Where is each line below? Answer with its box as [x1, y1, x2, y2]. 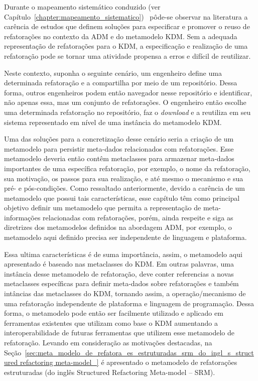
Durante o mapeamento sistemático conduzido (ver [4, 2, 161, 12]
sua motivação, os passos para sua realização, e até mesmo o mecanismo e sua [4, 173, 243, 183]
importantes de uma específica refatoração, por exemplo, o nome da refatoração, [4, 163, 250, 173]
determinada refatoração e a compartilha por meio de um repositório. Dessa [4, 77, 237, 88]
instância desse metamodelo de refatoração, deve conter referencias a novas [4, 268, 234, 279]
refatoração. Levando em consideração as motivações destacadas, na [4, 337, 212, 347]
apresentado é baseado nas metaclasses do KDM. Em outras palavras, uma [4, 259, 234, 269]
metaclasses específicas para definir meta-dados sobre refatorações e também [4, 278, 239, 289]
